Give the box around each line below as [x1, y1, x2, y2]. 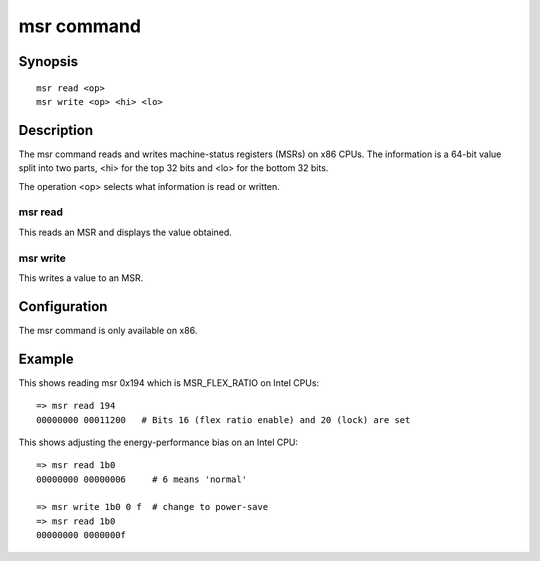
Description [18, 121, 94, 139]
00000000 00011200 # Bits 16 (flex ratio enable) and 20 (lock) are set [36, 414, 411, 425]
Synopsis [18, 53, 79, 70]
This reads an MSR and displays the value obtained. [18, 226, 232, 238]
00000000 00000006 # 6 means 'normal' [36, 473, 248, 485]
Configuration [18, 298, 108, 315]
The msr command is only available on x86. [18, 324, 198, 336]
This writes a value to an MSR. [18, 271, 144, 284]
